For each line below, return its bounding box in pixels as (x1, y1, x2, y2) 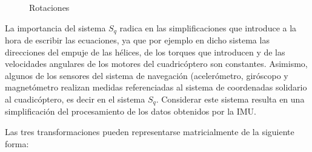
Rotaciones (29, 1, 70, 13)
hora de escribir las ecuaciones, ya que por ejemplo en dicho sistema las (5, 34, 270, 46)
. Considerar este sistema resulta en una (156, 93, 305, 106)
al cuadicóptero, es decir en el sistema (5, 93, 145, 106)
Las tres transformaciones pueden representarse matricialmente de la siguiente (5, 125, 294, 138)
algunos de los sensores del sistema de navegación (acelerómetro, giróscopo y (5, 69, 288, 81)
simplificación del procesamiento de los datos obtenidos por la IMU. (5, 105, 257, 118)
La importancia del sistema (5, 21, 106, 34)
